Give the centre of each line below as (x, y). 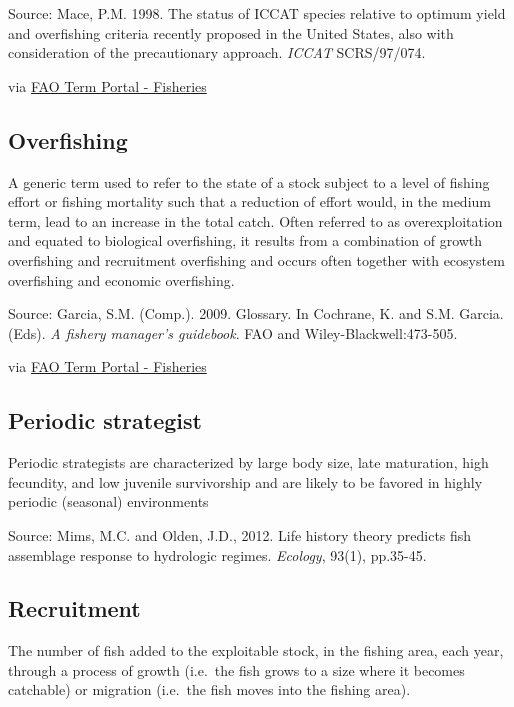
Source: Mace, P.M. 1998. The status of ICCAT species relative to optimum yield (257, 13)
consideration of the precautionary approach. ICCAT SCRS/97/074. (217, 52)
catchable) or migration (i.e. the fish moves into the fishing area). (209, 689)
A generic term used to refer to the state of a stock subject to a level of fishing (249, 181)
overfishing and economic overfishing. (121, 279)
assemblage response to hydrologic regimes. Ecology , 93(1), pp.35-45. (217, 554)
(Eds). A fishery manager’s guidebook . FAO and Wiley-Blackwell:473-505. (233, 332)
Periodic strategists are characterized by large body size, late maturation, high (248, 462)
